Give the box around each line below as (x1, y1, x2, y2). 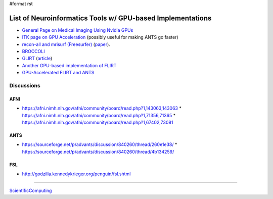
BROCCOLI (22, 48, 45, 55)
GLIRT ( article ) (22, 56, 53, 62)
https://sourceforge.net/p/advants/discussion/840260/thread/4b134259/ (22, 148, 174, 155)
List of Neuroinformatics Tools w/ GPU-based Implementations (9, 14, 212, 22)
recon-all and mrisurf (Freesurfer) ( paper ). (22, 41, 111, 47)
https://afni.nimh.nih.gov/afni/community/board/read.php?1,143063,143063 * (22, 105, 181, 111)
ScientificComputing (9, 187, 52, 193)
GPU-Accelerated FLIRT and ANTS (22, 70, 95, 76)
